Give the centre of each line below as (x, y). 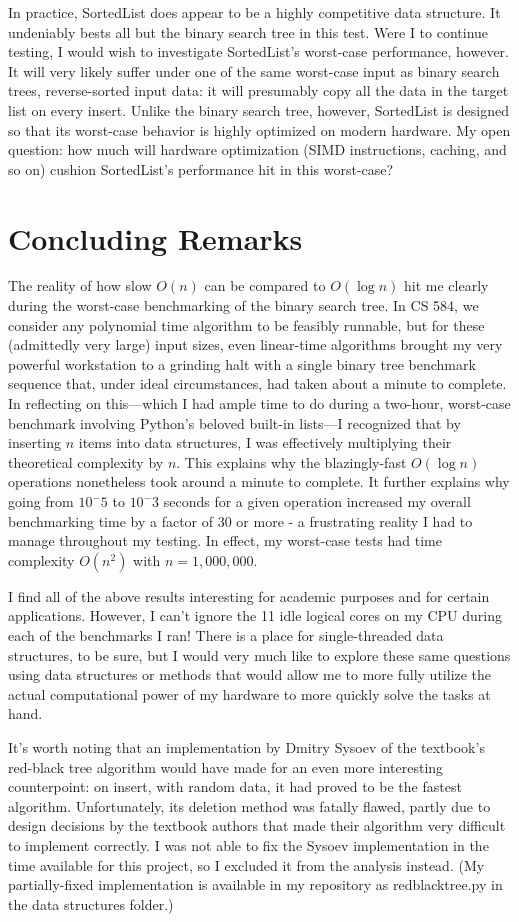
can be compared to (265, 285)
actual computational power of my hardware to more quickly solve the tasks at (249, 693)
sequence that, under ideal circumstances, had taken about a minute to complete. (257, 383)
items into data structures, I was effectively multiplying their (265, 442)
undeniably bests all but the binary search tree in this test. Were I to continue (248, 31)
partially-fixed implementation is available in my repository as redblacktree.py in (255, 884)
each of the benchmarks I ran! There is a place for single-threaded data (226, 634)
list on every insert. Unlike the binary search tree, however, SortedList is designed (259, 109)
